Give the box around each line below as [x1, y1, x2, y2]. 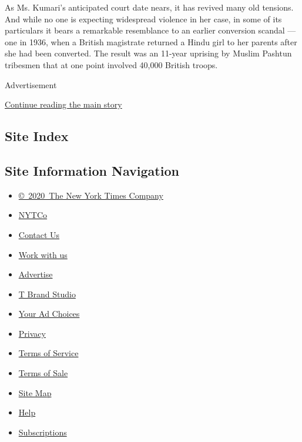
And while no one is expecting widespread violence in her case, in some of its [5, 12, 282, 25]
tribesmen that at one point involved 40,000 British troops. [5, 58, 218, 71]
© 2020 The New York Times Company [18, 189, 163, 201]
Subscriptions [18, 426, 67, 438]
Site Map [18, 386, 52, 399]
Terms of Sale [18, 367, 68, 379]
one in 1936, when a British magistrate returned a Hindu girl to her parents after [5, 35, 297, 48]
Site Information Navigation [5, 161, 179, 179]
